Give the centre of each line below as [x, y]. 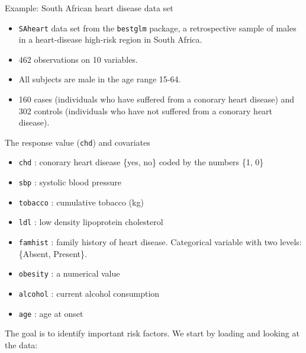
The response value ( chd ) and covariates [78, 142]
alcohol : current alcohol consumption [89, 293]
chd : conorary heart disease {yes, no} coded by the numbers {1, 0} [141, 162]
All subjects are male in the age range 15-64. [100, 79]
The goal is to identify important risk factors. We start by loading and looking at [152, 333]
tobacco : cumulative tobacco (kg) [81, 202]
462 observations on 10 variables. [78, 59]
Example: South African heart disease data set [89, 8]
